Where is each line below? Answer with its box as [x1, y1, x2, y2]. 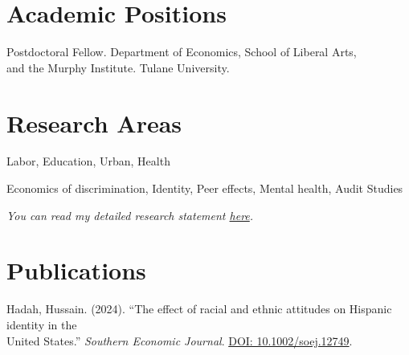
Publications [6, 254, 146, 287]
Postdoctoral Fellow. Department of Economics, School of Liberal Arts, [6, 43, 357, 60]
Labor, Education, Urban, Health [6, 153, 170, 169]
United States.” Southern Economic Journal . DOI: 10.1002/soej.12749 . [6, 332, 353, 349]
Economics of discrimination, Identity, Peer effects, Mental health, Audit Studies [6, 180, 403, 197]
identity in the [6, 316, 77, 333]
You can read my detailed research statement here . [6, 206, 254, 223]
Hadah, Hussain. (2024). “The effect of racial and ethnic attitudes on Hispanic [6, 300, 392, 317]
